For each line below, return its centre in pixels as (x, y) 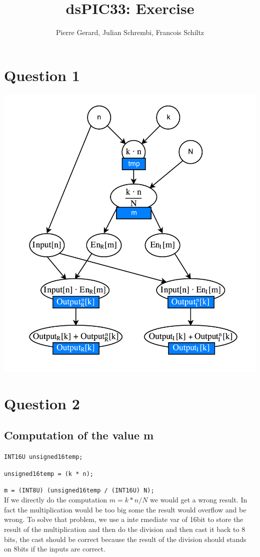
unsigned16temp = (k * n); (49, 474)
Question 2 (42, 403)
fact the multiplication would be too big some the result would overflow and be (125, 509)
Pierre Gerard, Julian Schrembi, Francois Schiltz (130, 32)
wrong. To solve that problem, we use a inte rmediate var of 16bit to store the (124, 519)
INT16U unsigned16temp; (43, 457)
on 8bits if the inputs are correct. (55, 549)
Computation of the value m (79, 435)
